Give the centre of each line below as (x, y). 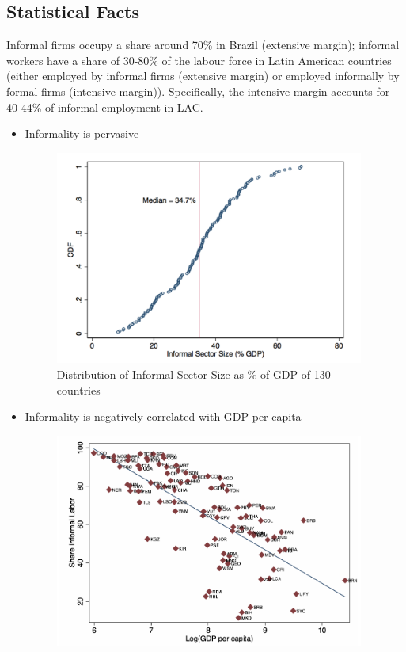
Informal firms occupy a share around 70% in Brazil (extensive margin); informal (203, 45)
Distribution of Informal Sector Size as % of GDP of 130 (194, 374)
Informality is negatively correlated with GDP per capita (163, 416)
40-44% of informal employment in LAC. (105, 107)
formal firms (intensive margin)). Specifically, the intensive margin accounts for (198, 91)
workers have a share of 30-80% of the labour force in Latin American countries (199, 60)
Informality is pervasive (82, 133)
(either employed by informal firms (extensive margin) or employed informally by (203, 76)
